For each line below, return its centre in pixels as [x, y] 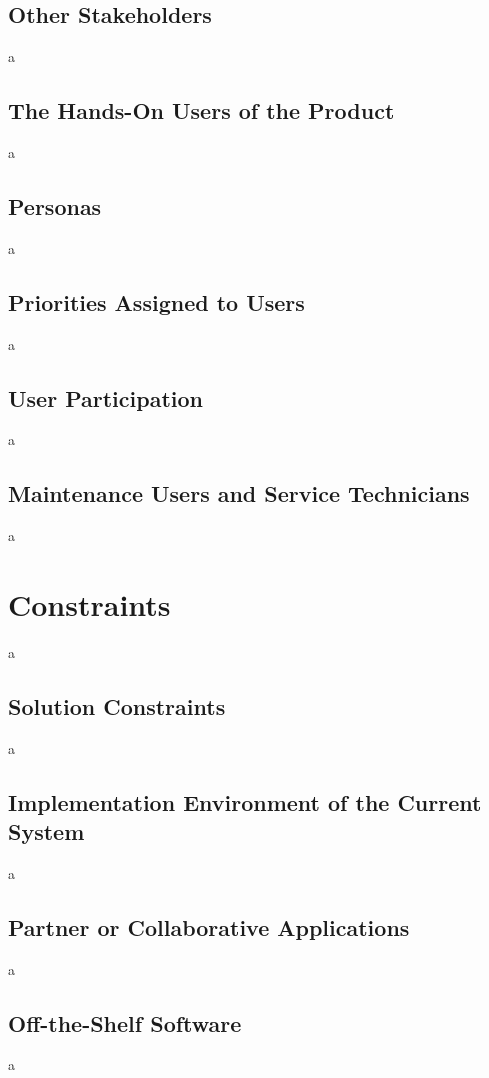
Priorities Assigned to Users [156, 301]
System [46, 831]
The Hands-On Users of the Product [201, 110]
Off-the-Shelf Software [125, 1022]
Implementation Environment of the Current [245, 801]
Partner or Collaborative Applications [209, 926]
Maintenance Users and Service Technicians [239, 493]
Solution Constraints [117, 705]
